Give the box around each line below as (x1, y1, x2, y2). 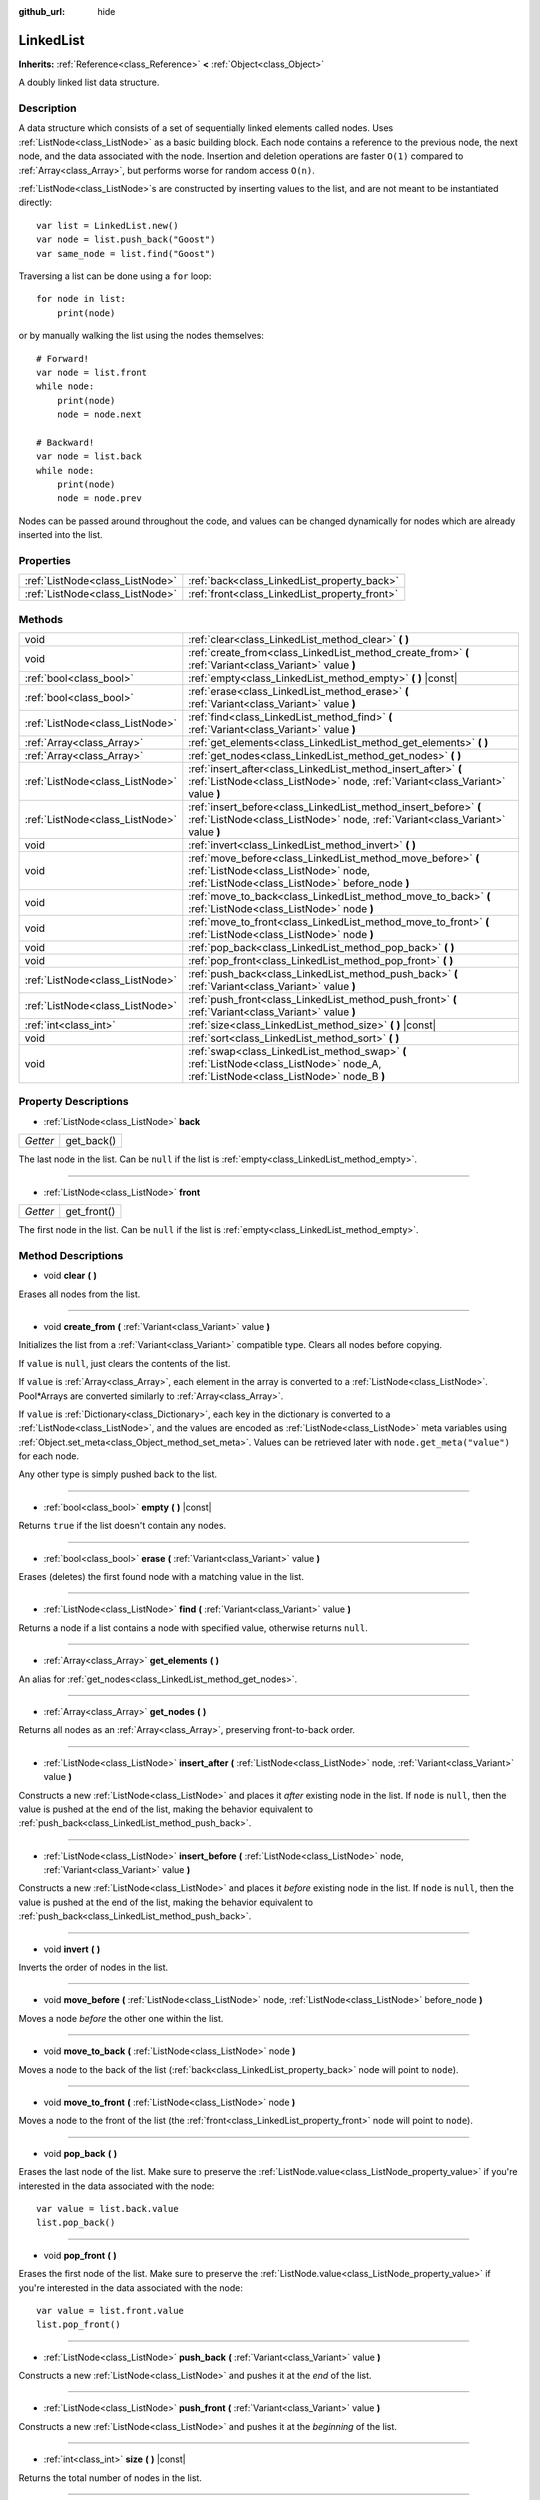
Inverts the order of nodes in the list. (18, 1961, 169, 1974)
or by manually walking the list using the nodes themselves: (18, 330, 265, 342)
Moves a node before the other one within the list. (18, 2012, 224, 2024)
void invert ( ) (43, 1943, 101, 1955)
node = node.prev (56, 493, 142, 504)
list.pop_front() (36, 2319, 121, 2330)
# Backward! (36, 436, 95, 448)
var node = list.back (36, 451, 142, 462)
